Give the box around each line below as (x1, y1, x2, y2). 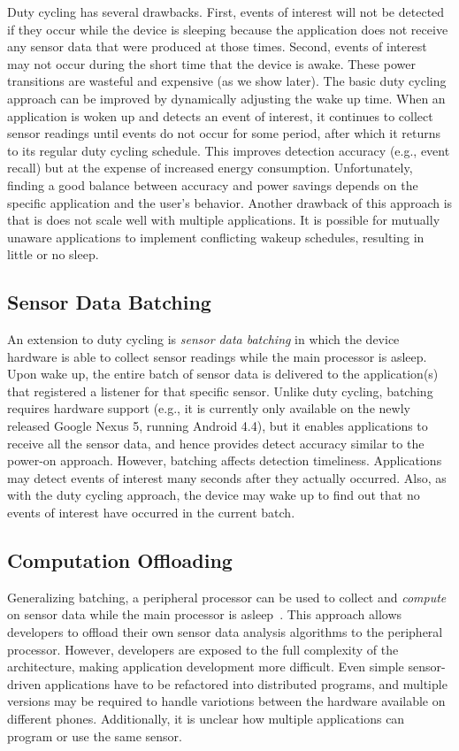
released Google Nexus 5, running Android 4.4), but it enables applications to (7, 417, 428, 435)
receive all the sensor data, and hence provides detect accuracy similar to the (7, 433, 425, 452)
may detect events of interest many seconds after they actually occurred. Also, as (7, 468, 447, 487)
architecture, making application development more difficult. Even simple (7, 657, 404, 676)
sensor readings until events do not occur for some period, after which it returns (7, 124, 440, 142)
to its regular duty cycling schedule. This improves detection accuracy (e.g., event (7, 141, 450, 159)
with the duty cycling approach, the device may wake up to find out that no (7, 486, 420, 504)
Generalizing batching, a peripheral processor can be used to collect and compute (7, 587, 447, 606)
